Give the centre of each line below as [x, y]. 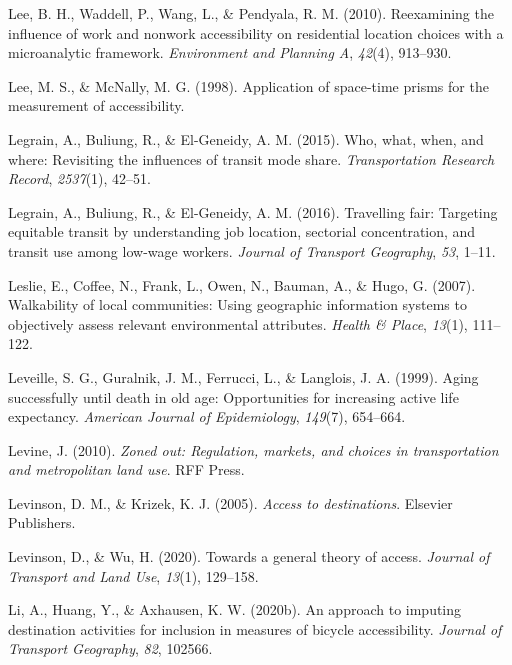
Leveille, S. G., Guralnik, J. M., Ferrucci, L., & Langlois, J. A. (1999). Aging [243, 376]
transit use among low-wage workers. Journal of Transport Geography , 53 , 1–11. [252, 250]
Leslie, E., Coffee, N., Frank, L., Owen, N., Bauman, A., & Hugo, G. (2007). [242, 284]
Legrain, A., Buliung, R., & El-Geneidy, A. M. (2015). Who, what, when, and [246, 138]
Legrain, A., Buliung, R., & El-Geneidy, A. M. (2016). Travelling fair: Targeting [253, 211]
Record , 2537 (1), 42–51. [79, 178]
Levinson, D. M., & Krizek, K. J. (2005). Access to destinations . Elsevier [230, 502]
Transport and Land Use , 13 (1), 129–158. [133, 575]
